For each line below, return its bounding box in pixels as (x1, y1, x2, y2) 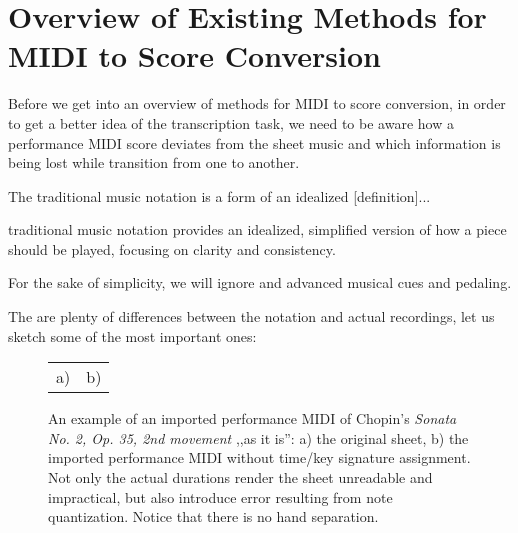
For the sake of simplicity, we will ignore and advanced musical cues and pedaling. (8, 272, 512, 293)
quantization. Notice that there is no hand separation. (48, 506, 379, 527)
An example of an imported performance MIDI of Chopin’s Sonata (48, 408, 457, 429)
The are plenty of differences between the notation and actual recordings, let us (8, 306, 495, 327)
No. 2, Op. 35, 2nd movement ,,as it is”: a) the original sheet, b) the (48, 427, 469, 448)
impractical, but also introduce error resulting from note (48, 486, 393, 507)
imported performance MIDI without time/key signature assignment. (48, 447, 471, 468)
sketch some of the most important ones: (8, 325, 257, 346)
